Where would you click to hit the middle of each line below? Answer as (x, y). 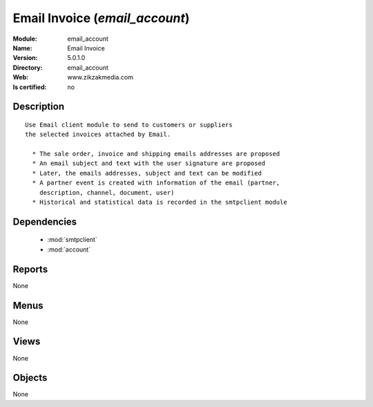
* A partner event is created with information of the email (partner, (156, 183)
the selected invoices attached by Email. (98, 134)
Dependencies (45, 221)
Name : (22, 48)
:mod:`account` (69, 249)
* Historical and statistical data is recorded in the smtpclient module (160, 202)
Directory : (28, 67)
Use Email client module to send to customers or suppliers (129, 125)
